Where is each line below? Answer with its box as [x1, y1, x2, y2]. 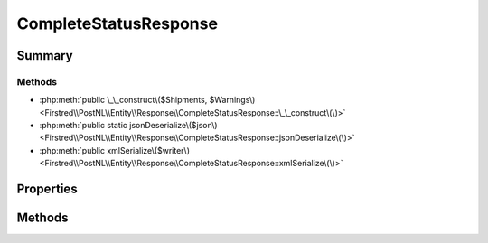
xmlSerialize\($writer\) [107, 145, 190, 155]
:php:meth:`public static [39, 120, 128, 131]
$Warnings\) [209, 95, 256, 106]
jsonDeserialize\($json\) [129, 120, 218, 131]
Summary [16, 48, 73, 63]
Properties [16, 182, 78, 197]
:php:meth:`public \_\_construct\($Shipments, [39, 95, 208, 106]
